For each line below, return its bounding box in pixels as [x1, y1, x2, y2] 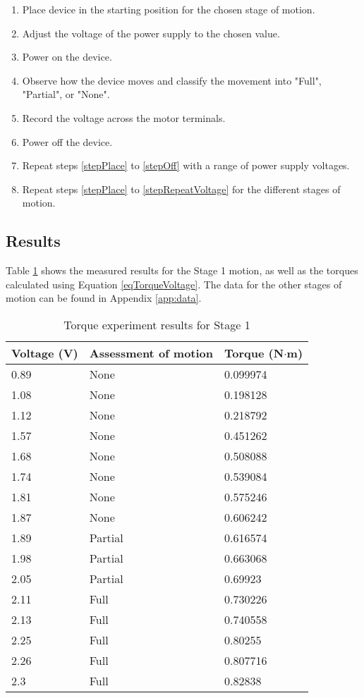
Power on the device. [22, 49, 112, 64]
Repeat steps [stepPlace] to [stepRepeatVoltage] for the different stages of [22, 181, 341, 196]
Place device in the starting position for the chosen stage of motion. [22, 2, 315, 16]
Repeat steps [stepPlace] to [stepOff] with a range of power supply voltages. [22, 158, 350, 173]
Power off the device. [22, 134, 113, 149]
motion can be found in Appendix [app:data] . [6, 290, 202, 305]
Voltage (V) [11, 344, 78, 361]
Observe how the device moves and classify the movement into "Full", [22, 73, 322, 87]
